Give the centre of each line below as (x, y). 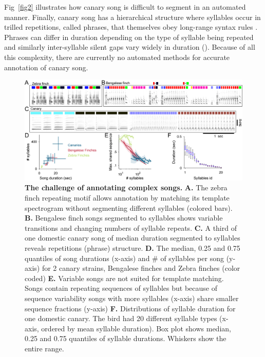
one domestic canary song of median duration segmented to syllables (132, 238)
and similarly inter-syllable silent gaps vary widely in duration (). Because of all (130, 47)
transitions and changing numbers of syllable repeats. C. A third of (131, 227)
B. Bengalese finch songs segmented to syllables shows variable (124, 218)
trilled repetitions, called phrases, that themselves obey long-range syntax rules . (131, 27)
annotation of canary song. (46, 67)
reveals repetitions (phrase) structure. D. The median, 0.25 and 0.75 (132, 247)
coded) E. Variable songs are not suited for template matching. (124, 278)
